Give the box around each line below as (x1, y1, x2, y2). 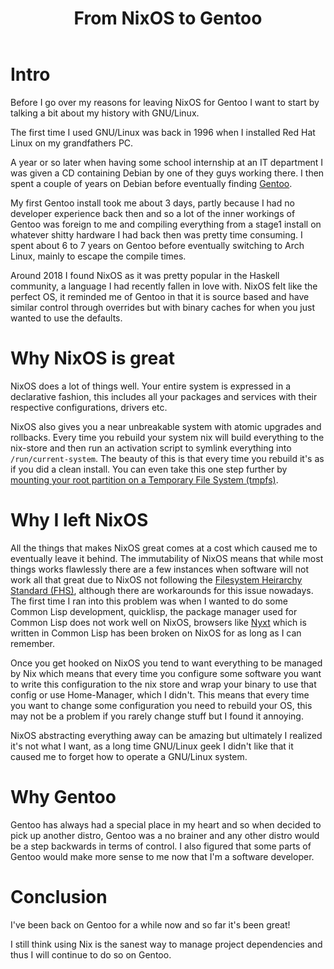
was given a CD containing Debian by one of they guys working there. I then (10, 167, 325, 179)
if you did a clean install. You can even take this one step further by (10, 463, 288, 475)
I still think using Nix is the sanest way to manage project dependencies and (10, 938, 323, 950)
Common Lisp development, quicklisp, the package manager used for (10, 605, 298, 617)
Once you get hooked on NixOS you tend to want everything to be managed (10, 657, 323, 669)
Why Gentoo (10, 786, 117, 808)
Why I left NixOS (10, 509, 149, 532)
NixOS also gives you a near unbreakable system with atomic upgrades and (10, 420, 322, 432)
